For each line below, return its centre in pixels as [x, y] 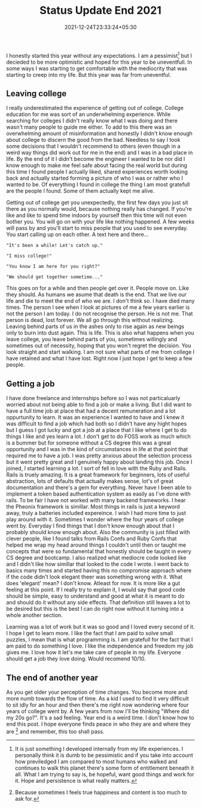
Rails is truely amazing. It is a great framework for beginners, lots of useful [98, 475]
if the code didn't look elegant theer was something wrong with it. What [94, 577]
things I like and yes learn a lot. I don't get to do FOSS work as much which [99, 437]
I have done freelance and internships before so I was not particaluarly [93, 398]
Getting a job [31, 384]
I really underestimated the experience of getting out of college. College [95, 108]
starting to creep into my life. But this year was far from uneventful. [89, 74]
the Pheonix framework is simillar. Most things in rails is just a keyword [93, 507]
